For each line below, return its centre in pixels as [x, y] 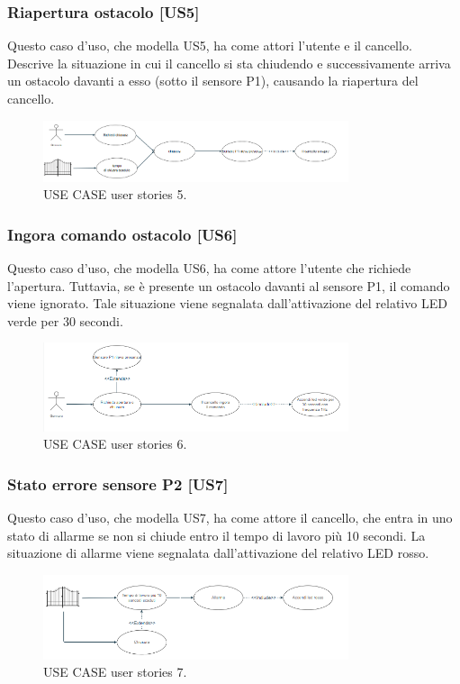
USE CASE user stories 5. [115, 194]
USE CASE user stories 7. [115, 672]
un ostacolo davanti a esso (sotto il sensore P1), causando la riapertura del [213, 81]
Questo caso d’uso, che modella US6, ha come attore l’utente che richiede [209, 267]
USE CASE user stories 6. [115, 444]
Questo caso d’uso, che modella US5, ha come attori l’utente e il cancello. [210, 46]
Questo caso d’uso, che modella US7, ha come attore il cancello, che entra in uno [230, 518]
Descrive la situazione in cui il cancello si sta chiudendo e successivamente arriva [229, 63]
